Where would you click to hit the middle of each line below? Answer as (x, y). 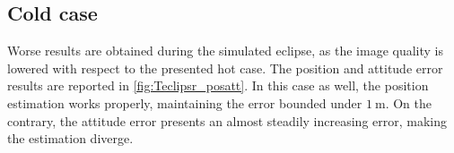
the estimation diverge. (70, 138)
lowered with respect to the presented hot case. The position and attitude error (225, 68)
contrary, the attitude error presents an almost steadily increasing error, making (227, 120)
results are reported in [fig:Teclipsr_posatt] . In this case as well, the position (218, 85)
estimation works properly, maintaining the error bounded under (185, 102)
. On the (408, 102)
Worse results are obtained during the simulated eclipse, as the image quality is (226, 51)
